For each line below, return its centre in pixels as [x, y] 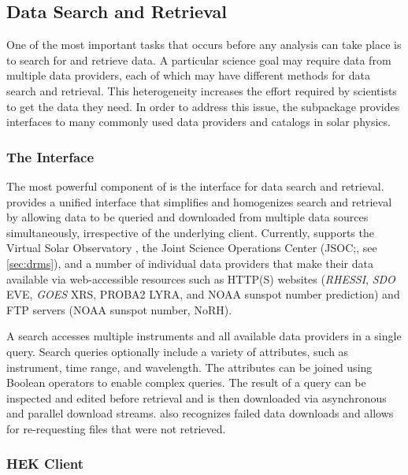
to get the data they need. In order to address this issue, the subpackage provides [203, 106]
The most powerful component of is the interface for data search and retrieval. [195, 186]
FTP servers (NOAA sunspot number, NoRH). [119, 309]
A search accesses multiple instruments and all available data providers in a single [204, 336]
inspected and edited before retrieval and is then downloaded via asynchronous [197, 397]
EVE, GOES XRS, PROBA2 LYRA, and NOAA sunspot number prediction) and [203, 294]
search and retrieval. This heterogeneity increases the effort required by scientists [202, 90]
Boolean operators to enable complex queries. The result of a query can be [186, 382]
